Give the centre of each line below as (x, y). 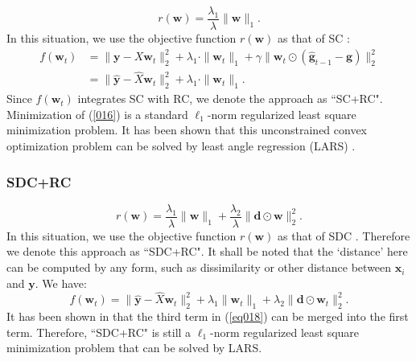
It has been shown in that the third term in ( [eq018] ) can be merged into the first (208, 316)
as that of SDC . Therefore (344, 235)
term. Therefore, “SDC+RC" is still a (99, 332)
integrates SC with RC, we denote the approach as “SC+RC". (230, 98)
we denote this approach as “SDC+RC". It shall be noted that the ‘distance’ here (207, 251)
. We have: (61, 283)
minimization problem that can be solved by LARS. (134, 348)
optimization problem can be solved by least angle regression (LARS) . (181, 146)
